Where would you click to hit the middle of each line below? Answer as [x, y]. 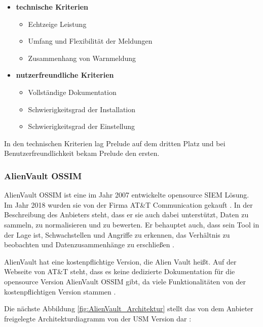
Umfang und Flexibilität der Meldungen [90, 41]
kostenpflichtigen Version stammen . [60, 291]
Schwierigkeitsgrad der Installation [82, 109]
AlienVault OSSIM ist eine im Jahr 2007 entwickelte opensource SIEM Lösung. [127, 195]
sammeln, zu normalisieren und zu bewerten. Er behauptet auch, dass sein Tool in [132, 224]
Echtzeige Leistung [57, 24]
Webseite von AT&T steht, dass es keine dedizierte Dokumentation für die [120, 271]
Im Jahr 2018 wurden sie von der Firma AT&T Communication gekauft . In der [128, 204]
